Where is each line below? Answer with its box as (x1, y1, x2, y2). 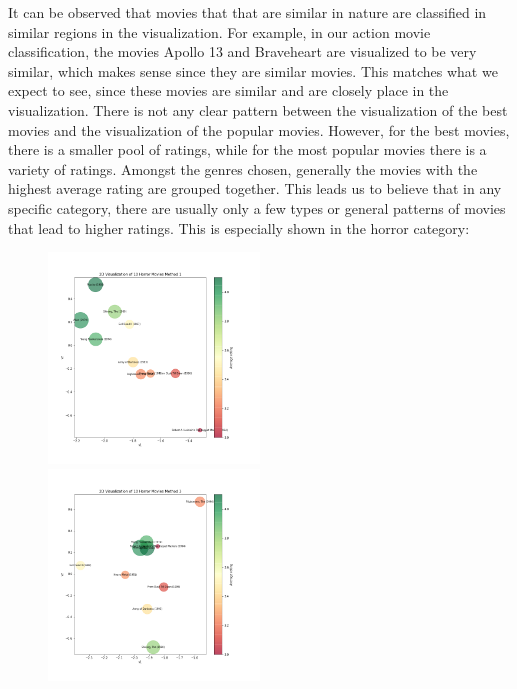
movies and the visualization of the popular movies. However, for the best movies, (8, 119, 510, 140)
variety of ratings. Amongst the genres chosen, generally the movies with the (8, 158, 478, 179)
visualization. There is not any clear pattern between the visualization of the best (8, 99, 508, 120)
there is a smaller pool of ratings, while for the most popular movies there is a (8, 139, 487, 160)
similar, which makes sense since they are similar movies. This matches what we (8, 60, 498, 81)
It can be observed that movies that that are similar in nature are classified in (8, 2, 487, 22)
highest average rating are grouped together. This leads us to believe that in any (8, 178, 502, 199)
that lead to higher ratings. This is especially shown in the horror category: (8, 217, 470, 238)
